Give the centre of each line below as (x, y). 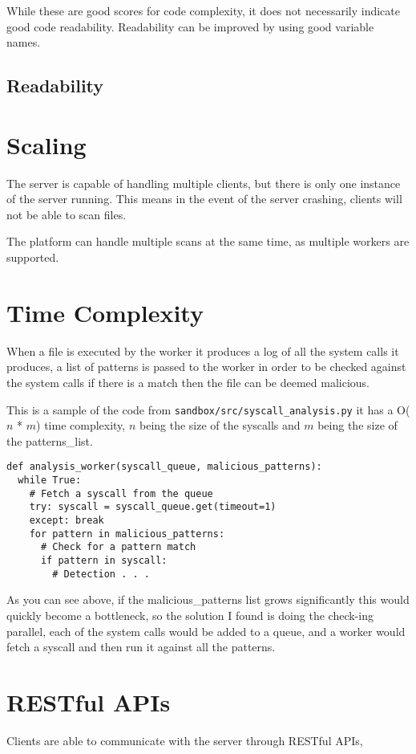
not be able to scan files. (67, 214)
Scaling (46, 144)
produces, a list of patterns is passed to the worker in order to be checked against (206, 367)
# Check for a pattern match (118, 547)
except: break (67, 521)
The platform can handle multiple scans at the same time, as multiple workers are (208, 241)
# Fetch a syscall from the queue (121, 493)
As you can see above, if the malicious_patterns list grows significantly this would (208, 599)
